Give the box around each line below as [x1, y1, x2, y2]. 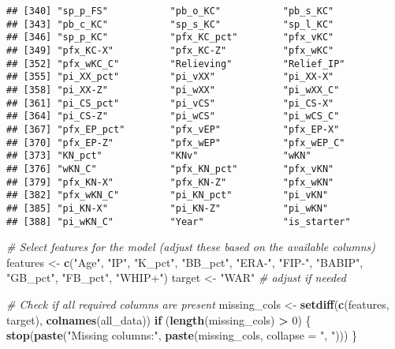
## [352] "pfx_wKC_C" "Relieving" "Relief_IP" [6, 58, 345, 69]
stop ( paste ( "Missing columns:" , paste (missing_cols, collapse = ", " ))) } [6, 327, 358, 343]
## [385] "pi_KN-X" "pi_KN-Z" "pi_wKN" [6, 202, 329, 214]
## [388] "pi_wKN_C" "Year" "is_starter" [6, 216, 351, 227]
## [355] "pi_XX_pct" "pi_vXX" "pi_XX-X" [6, 71, 334, 83]
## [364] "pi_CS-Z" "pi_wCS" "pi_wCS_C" [6, 111, 340, 122]
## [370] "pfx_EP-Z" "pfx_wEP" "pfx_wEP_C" [6, 137, 345, 148]
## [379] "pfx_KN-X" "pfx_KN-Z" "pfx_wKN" [6, 176, 334, 188]
